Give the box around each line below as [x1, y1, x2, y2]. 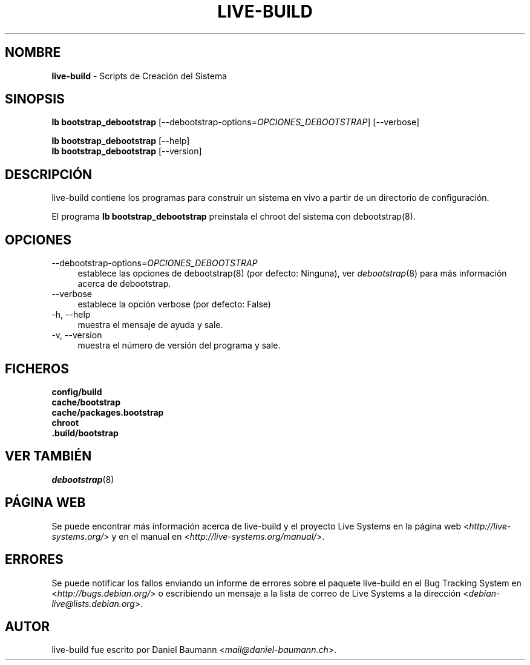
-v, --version [51, 330, 102, 341]
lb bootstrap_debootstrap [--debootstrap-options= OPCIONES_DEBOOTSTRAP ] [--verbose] [51, 117, 420, 128]
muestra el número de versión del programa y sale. [77, 340, 281, 351]
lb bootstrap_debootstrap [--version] [51, 146, 202, 157]
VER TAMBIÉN [5, 448, 92, 464]
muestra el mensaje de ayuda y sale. [77, 319, 223, 330]
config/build [51, 386, 102, 397]
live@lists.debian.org [51, 598, 135, 609]
